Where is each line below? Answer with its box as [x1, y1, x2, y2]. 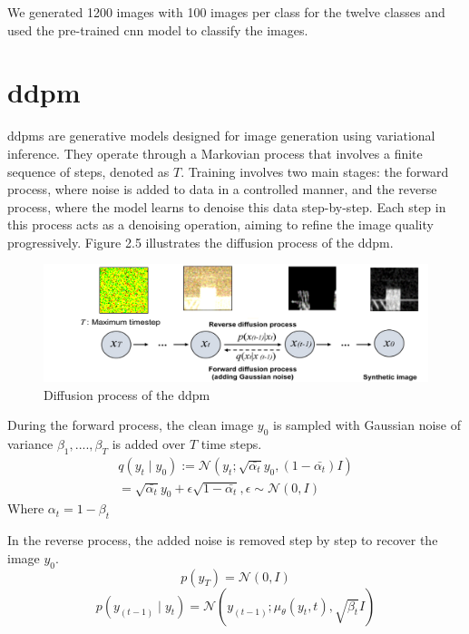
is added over [112, 434, 186, 454]
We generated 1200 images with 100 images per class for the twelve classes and [7, 3, 445, 21]
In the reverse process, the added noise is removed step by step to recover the [7, 531, 438, 550]
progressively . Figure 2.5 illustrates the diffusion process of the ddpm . [7, 232, 394, 251]
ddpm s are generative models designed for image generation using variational [7, 126, 435, 145]
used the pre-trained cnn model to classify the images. [7, 20, 308, 39]
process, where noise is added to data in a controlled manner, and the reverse [7, 180, 437, 199]
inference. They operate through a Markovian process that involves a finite [7, 143, 423, 162]
